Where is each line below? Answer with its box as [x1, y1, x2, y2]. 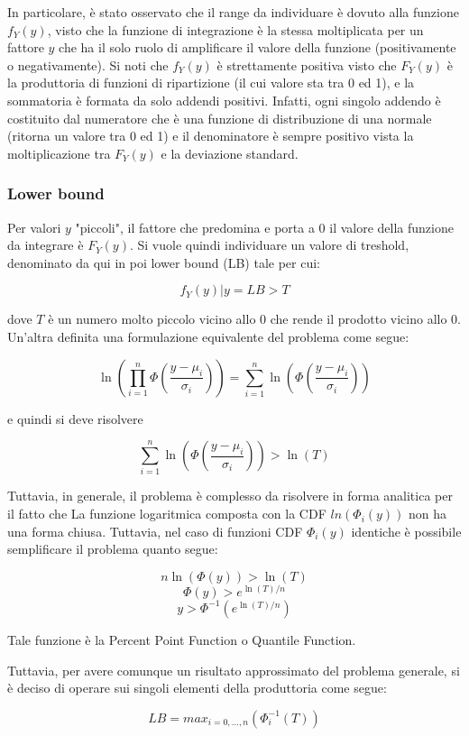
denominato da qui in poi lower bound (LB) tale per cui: [7, 253, 321, 271]
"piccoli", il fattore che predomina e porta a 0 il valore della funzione [75, 217, 454, 236]
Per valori [7, 217, 61, 236]
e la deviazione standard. [161, 143, 299, 162]
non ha [409, 504, 447, 523]
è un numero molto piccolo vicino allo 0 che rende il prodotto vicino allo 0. [48, 309, 461, 328]
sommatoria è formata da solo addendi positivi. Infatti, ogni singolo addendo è [7, 90, 441, 109]
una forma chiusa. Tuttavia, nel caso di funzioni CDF [7, 521, 303, 540]
